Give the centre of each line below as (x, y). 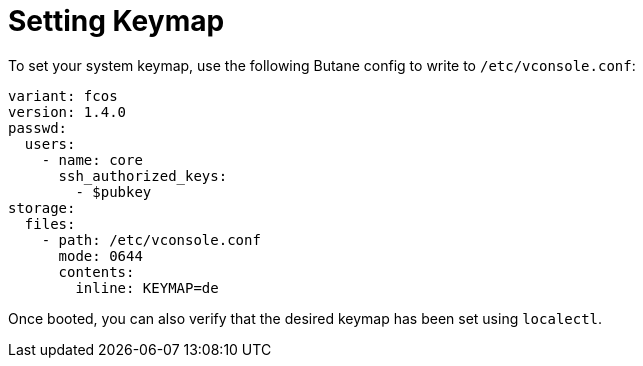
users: (50, 143)
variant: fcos (63, 95)
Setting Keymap (116, 21)
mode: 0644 (100, 255)
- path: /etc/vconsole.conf (151, 239)
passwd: (38, 127)
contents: (96, 271)
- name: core (92, 159)
